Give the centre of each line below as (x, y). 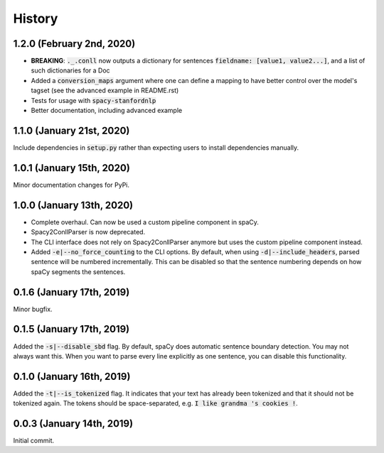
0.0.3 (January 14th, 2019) (73, 424)
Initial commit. (34, 441)
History (36, 18)
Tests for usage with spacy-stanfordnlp (94, 100)
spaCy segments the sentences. (78, 272)
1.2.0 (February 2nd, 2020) (74, 44)
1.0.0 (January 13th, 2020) (73, 205)
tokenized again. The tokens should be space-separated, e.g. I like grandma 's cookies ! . (155, 403)
